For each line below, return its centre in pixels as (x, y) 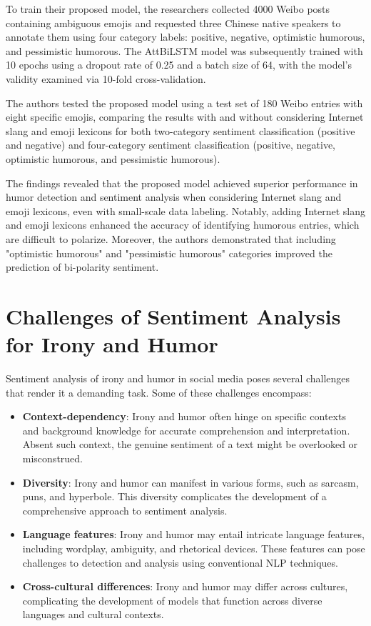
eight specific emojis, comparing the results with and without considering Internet (185, 117)
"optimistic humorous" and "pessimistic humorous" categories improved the (169, 253)
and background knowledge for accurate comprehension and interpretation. (186, 430)
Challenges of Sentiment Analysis (173, 316)
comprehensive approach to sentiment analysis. (125, 510)
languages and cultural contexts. (93, 614)
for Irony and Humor (112, 344)
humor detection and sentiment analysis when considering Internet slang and (174, 197)
